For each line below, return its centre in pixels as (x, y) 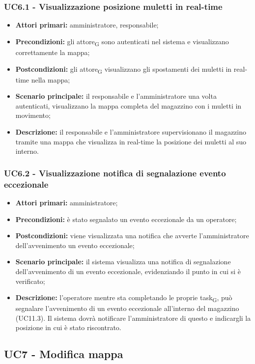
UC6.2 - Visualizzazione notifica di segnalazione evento (115, 173)
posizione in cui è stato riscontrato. (68, 327)
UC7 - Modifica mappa (64, 354)
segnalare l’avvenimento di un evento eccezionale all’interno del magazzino (127, 308)
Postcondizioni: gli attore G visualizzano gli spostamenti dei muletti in (124, 69)
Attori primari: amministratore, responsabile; (87, 25)
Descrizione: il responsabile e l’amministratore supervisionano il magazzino (131, 132)
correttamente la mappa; (53, 52)
